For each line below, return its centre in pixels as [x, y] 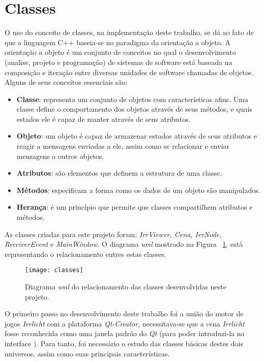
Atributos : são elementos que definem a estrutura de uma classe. [119, 173]
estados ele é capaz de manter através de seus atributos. [104, 119]
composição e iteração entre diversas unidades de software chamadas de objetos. [129, 72]
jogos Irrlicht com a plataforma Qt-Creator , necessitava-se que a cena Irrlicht [125, 323]
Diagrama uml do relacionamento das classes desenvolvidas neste [126, 287]
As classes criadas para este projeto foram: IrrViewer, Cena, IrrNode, [113, 234]
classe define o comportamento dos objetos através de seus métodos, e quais [134, 109]
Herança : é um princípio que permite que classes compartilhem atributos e [135, 207]
